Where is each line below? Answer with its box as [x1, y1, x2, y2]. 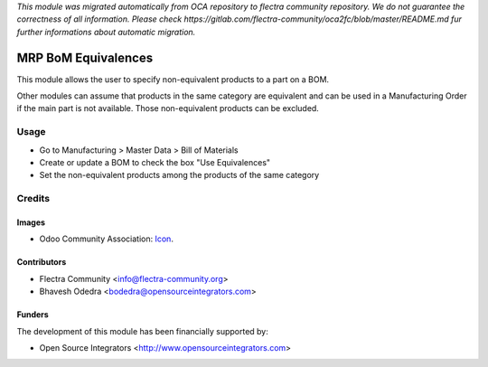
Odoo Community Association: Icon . [39, 233, 174, 244]
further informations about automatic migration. [16, 26, 196, 37]
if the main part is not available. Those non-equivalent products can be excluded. [16, 103, 320, 114]
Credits [16, 193, 50, 205]
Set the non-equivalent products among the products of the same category [39, 170, 320, 181]
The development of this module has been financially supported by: [16, 325, 268, 336]
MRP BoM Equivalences [16, 50, 154, 65]
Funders [16, 309, 49, 320]
